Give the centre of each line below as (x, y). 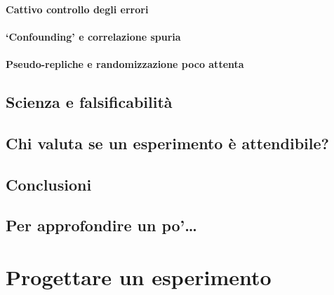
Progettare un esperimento (139, 276)
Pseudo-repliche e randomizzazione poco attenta (125, 63)
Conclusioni (49, 184)
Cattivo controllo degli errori (77, 9)
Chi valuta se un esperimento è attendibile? (167, 143)
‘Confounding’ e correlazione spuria (93, 36)
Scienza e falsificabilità (89, 101)
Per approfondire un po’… (101, 225)
